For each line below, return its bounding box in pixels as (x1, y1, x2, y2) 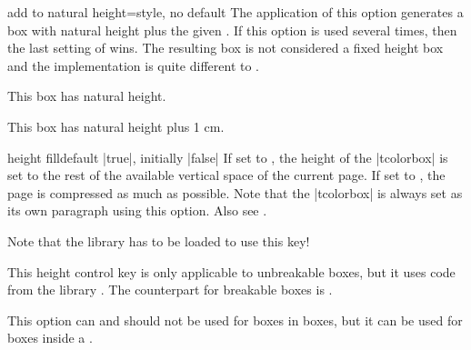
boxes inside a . (7, 328, 93, 347)
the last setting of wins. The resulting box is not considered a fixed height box (7, 38, 444, 57)
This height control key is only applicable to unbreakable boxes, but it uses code (7, 262, 456, 281)
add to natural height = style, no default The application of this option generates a (7, 3, 464, 21)
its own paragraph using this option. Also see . (7, 201, 267, 220)
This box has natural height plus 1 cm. (7, 116, 225, 135)
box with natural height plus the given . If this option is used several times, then (7, 20, 457, 39)
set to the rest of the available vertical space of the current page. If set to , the (7, 165, 446, 185)
